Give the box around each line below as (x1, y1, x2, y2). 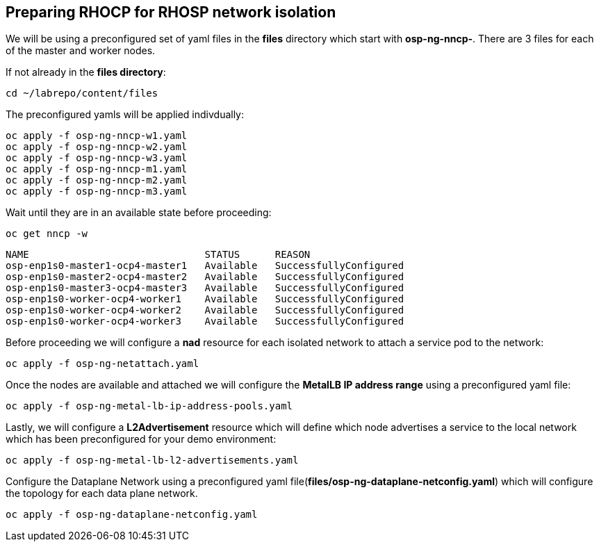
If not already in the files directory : (6, 66, 166, 79)
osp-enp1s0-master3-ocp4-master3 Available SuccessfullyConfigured (6, 282, 404, 294)
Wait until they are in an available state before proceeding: (6, 206, 272, 219)
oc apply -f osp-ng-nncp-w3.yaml (6, 152, 188, 164)
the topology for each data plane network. (6, 487, 198, 500)
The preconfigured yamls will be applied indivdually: (6, 108, 245, 121)
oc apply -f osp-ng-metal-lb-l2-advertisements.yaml (6, 455, 299, 466)
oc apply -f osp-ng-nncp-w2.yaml (6, 141, 188, 153)
